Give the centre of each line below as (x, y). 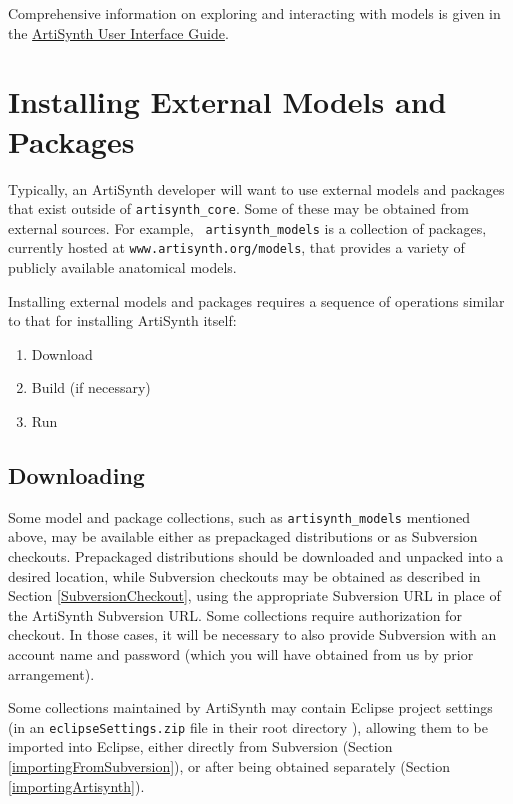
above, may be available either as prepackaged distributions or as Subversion (243, 536)
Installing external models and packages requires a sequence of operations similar (256, 300)
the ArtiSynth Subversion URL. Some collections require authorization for (235, 614)
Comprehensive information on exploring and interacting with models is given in (254, 13)
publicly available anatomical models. (122, 267)
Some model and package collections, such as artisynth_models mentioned (239, 516)
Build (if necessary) (91, 387)
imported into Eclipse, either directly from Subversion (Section (200, 746)
